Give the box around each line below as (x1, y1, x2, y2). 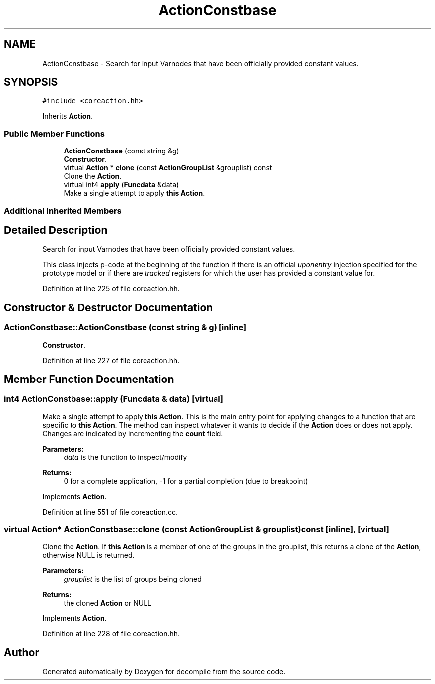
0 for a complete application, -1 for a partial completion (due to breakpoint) (64, 476, 308, 485)
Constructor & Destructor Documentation (4, 301, 213, 314)
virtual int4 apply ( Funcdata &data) (64, 180, 179, 189)
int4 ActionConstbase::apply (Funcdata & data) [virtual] (4, 394, 224, 404)
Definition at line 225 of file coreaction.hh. (42, 284, 180, 293)
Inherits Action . (42, 112, 93, 121)
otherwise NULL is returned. (42, 550, 135, 559)
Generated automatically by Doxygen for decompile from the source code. (42, 667, 286, 676)
